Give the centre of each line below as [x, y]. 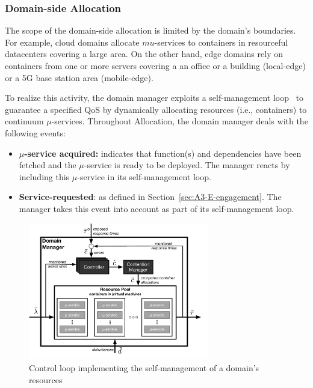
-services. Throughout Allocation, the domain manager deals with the [180, 121]
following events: [35, 132]
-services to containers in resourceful [221, 42]
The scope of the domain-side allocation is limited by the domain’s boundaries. [150, 30]
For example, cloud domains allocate [72, 42]
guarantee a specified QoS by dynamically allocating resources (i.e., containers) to [156, 109]
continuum [24, 121]
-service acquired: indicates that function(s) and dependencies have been [163, 153]
